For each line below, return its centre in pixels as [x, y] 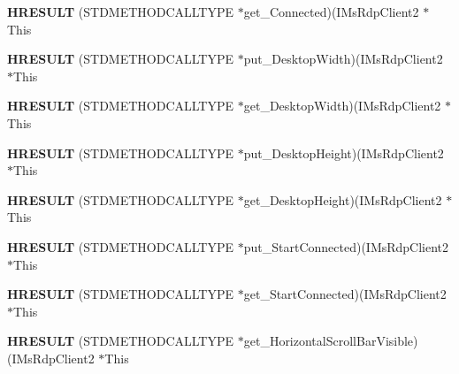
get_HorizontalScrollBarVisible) [331, 341]
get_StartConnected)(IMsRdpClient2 [345, 294]
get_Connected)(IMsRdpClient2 [331, 11]
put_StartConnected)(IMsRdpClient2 [346, 246]
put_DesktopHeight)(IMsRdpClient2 [344, 153]
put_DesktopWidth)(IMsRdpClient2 [343, 59]
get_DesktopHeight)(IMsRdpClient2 [343, 199]
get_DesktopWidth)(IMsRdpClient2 [342, 106]
